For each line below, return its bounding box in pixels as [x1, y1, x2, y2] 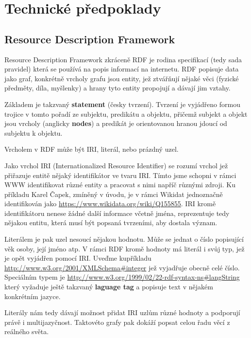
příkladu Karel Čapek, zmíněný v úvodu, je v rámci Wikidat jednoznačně [4, 189, 223, 199]
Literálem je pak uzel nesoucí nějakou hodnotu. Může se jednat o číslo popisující [4, 234, 244, 244]
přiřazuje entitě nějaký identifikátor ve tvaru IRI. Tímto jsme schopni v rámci [4, 170, 236, 180]
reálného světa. [4, 326, 49, 337]
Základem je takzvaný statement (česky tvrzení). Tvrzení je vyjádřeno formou [4, 99, 240, 109]
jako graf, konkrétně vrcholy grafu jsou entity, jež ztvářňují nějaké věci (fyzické [4, 73, 239, 83]
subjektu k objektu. [4, 127, 63, 138]
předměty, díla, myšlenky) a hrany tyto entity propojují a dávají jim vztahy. [4, 83, 231, 93]
